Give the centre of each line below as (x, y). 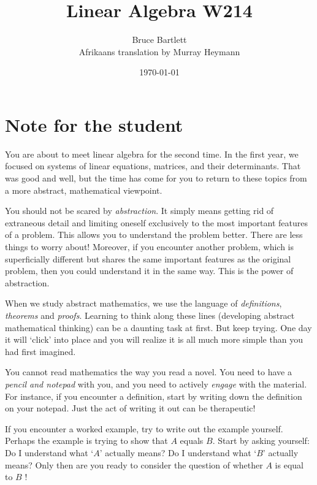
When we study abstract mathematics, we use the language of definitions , (143, 303)
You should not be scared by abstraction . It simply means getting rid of (139, 211)
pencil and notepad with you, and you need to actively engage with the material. (156, 384)
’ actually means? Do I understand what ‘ (178, 452)
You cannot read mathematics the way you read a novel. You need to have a (148, 372)
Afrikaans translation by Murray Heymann (159, 51)
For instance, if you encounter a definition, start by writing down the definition (154, 396)
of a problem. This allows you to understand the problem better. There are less (154, 235)
